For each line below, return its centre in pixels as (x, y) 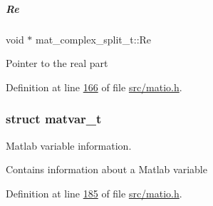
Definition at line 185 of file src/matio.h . (94, 193)
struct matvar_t (54, 119)
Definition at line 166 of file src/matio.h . (94, 87)
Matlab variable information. (69, 145)
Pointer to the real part (57, 63)
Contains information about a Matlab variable (106, 169)
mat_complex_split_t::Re (94, 39)
